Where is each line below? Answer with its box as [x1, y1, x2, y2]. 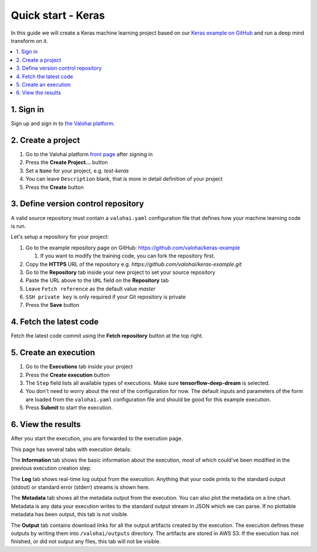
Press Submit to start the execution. [25, 404, 113, 411]
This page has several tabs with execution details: [11, 446, 131, 453]
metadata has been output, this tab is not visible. [11, 511, 129, 518]
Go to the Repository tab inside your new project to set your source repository [25, 269, 215, 276]
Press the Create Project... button [25, 159, 108, 166]
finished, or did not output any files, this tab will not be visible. [11, 538, 161, 545]
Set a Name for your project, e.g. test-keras [25, 167, 129, 174]
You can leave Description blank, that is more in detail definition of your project [25, 175, 223, 182]
